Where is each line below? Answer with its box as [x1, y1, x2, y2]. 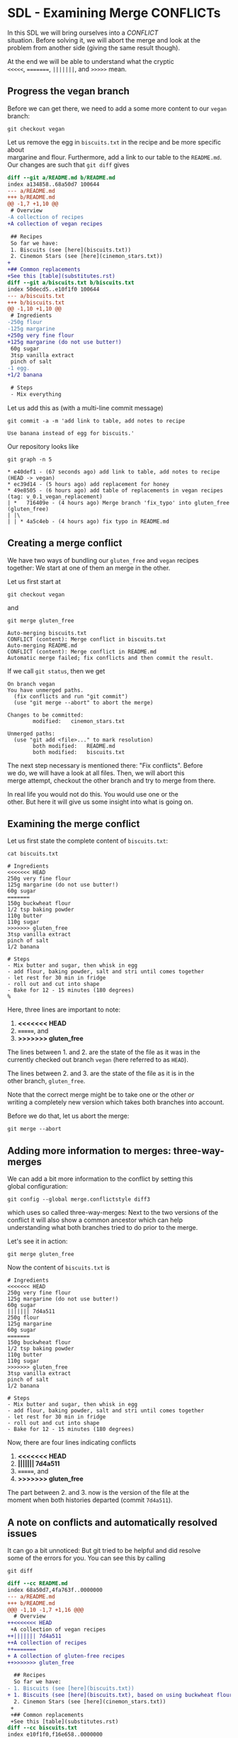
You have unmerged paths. [7, 686, 84, 694]
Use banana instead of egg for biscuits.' [7, 430, 135, 437]
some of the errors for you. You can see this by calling [7, 1554, 166, 1562]
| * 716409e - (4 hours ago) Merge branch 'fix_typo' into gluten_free [7, 499, 230, 506]
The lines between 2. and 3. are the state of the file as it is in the [7, 1069, 195, 1078]
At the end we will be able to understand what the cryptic [7, 57, 175, 65]
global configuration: [7, 1182, 69, 1191]
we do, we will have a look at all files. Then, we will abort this [7, 768, 185, 777]
